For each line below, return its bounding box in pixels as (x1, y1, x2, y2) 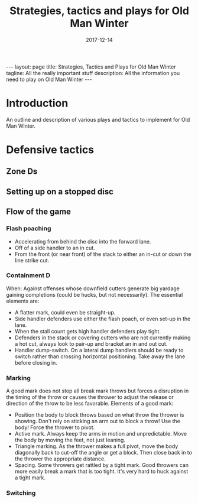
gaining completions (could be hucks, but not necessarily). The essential (6, 291, 183, 298)
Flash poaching (6, 225, 51, 233)
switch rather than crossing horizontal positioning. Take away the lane (14, 353, 186, 360)
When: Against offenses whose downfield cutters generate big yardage (6, 285, 180, 292)
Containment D (6, 271, 51, 280)
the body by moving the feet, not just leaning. (14, 436, 126, 444)
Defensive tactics (6, 143, 95, 157)
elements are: (6, 297, 40, 304)
